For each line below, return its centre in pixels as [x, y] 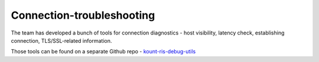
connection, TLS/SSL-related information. [61, 40]
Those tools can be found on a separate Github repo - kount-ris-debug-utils [103, 51]
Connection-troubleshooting [83, 15]
